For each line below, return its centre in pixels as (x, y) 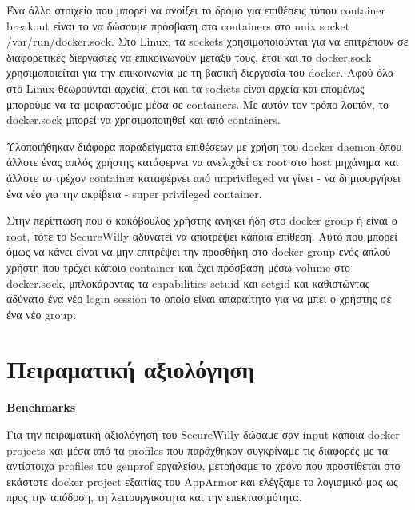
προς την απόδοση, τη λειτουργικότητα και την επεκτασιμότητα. (154, 497)
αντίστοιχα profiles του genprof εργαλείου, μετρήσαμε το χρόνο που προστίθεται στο (204, 466)
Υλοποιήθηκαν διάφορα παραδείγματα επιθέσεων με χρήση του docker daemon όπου (204, 146)
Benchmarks (41, 407)
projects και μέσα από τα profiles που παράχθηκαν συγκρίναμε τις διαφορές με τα (198, 450)
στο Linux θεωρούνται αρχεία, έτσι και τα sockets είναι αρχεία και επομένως (186, 88)
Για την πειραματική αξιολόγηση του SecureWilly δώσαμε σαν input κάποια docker (203, 434)
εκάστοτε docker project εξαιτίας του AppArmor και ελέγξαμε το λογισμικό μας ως (202, 481)
